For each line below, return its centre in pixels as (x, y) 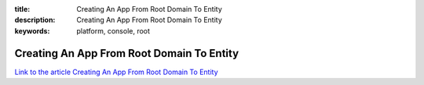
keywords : (32, 30)
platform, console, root (113, 30)
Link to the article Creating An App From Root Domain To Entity (117, 72)
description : (35, 20)
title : (22, 9)
